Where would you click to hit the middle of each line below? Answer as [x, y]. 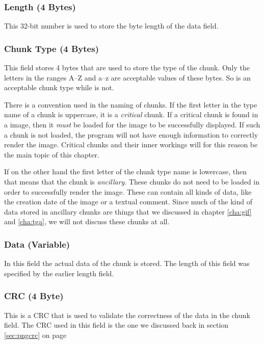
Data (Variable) [37, 244]
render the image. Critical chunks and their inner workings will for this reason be [131, 144]
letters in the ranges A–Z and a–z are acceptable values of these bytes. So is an [127, 77]
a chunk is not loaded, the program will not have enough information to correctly [131, 134]
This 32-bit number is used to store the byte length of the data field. [111, 26]
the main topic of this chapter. [52, 154]
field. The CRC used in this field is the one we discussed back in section [116, 325]
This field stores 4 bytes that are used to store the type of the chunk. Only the [127, 68]
